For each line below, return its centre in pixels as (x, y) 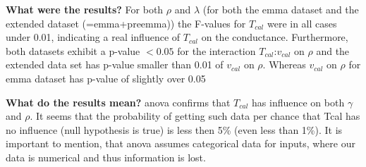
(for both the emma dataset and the (281, 9)
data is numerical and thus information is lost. (106, 157)
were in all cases (302, 23)
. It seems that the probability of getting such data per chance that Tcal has (195, 116)
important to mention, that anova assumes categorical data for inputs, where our (181, 143)
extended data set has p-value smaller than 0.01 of (115, 64)
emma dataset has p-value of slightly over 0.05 (106, 78)
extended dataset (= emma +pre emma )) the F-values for (126, 23)
